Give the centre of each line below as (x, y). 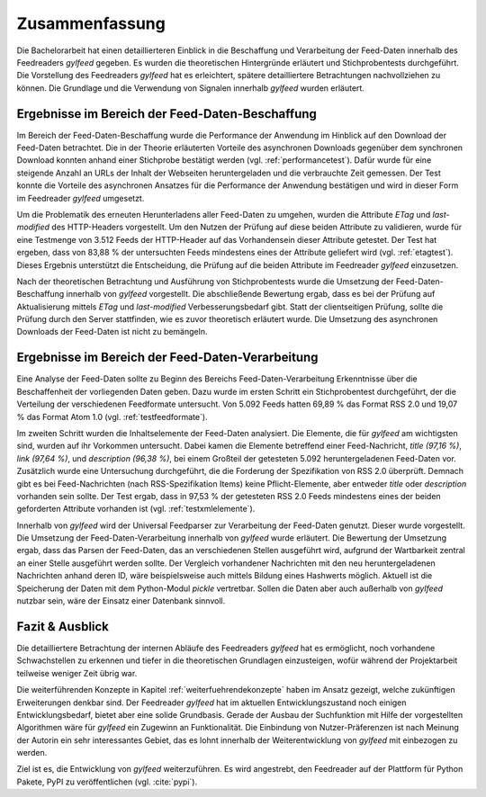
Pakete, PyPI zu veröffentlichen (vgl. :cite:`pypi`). (107, 782)
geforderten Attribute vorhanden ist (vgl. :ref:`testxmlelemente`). (136, 509)
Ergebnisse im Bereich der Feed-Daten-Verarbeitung (167, 358)
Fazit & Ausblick (63, 627)
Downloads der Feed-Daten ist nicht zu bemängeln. (112, 332)
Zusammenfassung (91, 23)
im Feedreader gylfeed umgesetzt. (81, 198)
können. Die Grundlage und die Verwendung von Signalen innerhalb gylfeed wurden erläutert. (190, 88)
